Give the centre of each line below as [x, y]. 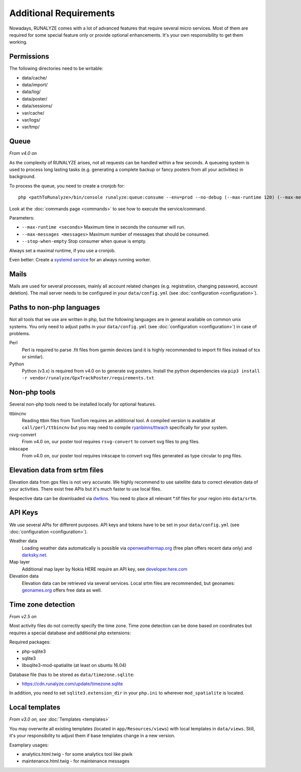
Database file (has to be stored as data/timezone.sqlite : [72, 674]
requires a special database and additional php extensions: [70, 633]
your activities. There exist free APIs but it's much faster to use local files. [85, 489]
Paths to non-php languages [55, 307]
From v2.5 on [23, 616]
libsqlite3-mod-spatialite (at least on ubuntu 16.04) [74, 665]
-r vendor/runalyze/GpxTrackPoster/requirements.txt [88, 378]
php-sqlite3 [34, 651]
